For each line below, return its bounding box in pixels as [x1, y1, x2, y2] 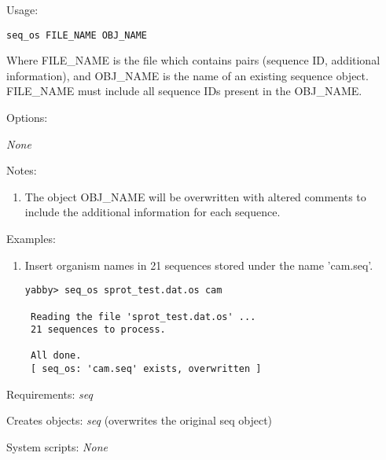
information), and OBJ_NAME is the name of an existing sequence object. [6, 67, 369, 83]
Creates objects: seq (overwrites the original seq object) [6, 412, 273, 429]
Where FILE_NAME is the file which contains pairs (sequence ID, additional [6, 52, 380, 68]
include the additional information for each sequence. [24, 204, 281, 220]
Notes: [6, 162, 37, 178]
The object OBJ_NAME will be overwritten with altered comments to [24, 188, 366, 204]
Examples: [6, 230, 56, 246]
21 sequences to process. [30, 324, 166, 336]
